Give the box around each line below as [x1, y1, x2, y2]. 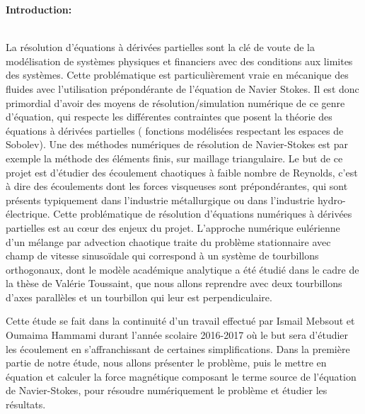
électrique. [6, 206, 50, 221]
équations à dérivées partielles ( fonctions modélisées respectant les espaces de [6, 123, 344, 138]
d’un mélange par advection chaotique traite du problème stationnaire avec [6, 234, 331, 249]
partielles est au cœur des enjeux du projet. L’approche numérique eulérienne [6, 220, 340, 235]
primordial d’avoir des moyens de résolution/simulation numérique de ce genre [6, 95, 345, 110]
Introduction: [6, 2, 72, 16]
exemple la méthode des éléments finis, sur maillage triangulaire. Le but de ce [6, 150, 343, 165]
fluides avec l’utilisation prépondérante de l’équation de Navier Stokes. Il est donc [6, 81, 359, 96]
